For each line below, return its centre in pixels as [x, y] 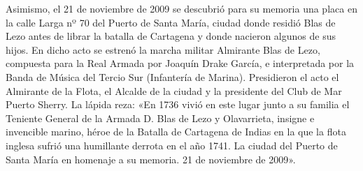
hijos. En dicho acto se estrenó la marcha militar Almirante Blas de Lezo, [163, 49]
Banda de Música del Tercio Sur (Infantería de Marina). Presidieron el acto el [172, 76]
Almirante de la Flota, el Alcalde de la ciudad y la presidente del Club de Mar [174, 90]
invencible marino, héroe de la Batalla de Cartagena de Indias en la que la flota [176, 132]
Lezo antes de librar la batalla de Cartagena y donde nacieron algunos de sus [171, 36]
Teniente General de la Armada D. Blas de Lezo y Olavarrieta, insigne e [160, 118]
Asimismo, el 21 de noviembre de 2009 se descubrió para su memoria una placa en [181, 8]
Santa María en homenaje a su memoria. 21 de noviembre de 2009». [151, 159]
